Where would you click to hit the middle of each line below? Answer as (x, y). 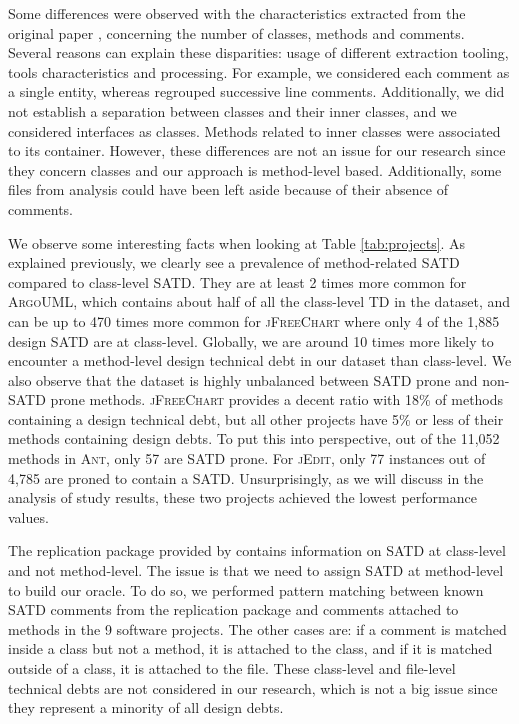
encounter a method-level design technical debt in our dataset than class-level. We (260, 360)
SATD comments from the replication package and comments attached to (233, 609)
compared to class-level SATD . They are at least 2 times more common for (237, 281)
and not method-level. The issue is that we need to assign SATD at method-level (256, 570)
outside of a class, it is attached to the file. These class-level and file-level (232, 668)
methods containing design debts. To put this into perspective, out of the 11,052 (254, 438)
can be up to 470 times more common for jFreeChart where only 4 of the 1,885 (254, 320)
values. (28, 516)
